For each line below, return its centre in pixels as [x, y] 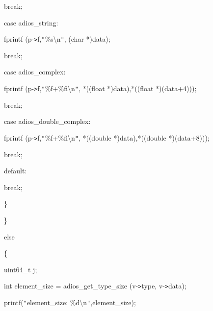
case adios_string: [31, 22]
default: [15, 171]
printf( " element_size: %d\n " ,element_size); [70, 302]
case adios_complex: [35, 72]
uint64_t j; [21, 269]
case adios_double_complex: [47, 121]
